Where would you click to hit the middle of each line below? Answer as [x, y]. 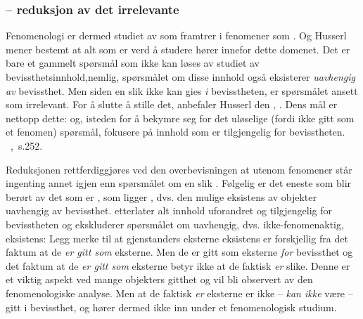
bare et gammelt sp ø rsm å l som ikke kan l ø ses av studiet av [133, 63]
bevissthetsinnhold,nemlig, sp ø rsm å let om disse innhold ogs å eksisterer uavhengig [181, 77]
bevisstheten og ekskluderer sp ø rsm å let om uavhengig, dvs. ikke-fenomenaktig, [175, 224]
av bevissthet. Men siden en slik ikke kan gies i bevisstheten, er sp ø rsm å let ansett [182, 90]
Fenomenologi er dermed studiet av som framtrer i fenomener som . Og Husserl [176, 35]
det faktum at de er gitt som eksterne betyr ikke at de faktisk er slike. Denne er [178, 265]
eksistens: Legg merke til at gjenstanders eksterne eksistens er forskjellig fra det [177, 238]
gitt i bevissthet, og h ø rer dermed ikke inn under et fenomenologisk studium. [171, 307]
